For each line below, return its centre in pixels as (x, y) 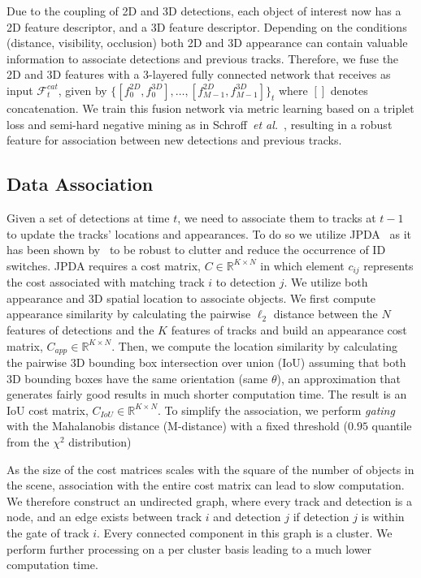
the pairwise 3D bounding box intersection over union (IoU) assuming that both (206, 362)
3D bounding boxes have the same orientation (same (137, 378)
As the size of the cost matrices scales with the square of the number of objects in (210, 469)
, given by (82, 90)
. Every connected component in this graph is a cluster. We (245, 532)
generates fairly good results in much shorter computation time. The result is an (207, 394)
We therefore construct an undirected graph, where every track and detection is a (210, 500)
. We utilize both (326, 282)
